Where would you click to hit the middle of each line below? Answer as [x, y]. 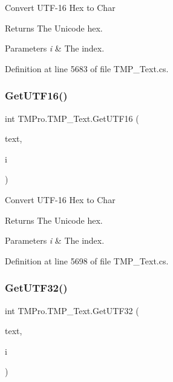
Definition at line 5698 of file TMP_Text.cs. [87, 260]
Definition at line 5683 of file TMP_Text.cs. [87, 68]
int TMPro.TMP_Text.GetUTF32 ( [72, 310]
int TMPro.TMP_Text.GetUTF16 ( [72, 118]
